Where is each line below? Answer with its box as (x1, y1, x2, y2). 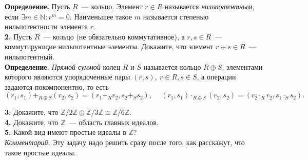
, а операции (197, 71, 236, 82)
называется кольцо (143, 61, 201, 72)
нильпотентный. (5, 51, 54, 62)
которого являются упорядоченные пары (5, 71, 130, 82)
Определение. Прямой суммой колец (5, 61, 121, 72)
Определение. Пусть (5, 1, 70, 11)
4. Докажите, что (5, 116, 59, 127)
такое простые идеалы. (5, 147, 76, 157)
